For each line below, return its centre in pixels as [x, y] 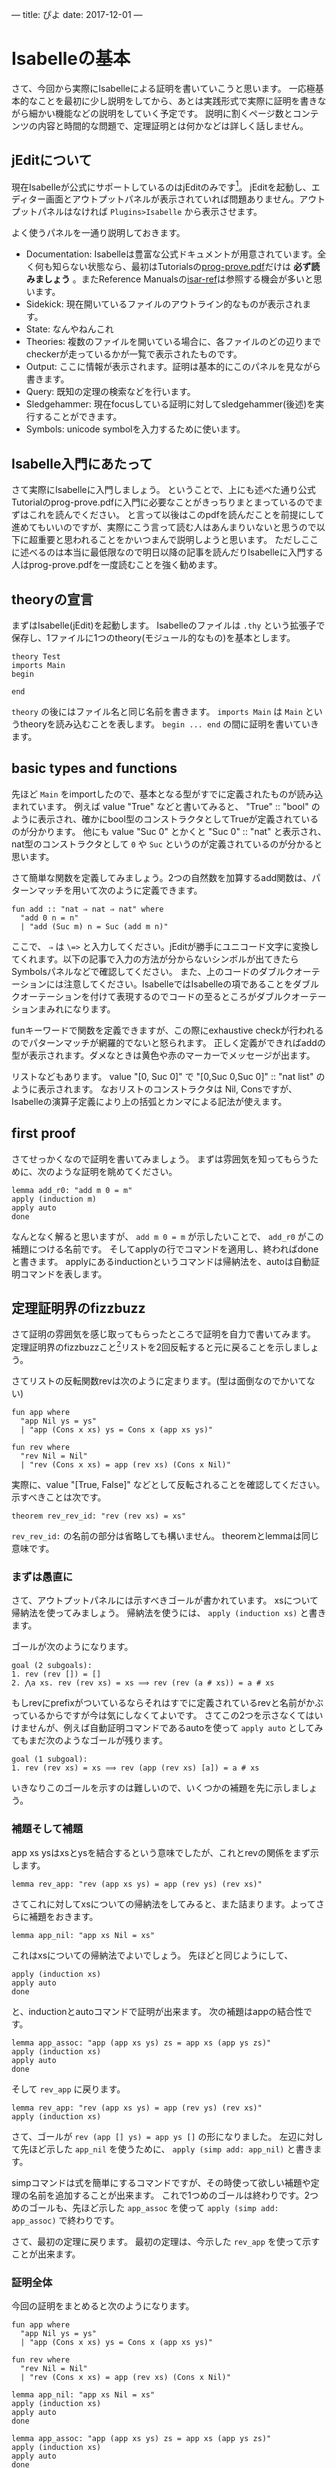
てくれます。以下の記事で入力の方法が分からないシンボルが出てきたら [155, 959]
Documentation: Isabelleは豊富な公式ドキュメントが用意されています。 [171, 254]
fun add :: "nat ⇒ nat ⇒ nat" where [87, 909]
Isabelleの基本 [71, 59]
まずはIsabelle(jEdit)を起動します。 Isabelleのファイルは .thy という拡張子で [168, 625]
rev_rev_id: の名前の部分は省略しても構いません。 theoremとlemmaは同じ [165, 1536]
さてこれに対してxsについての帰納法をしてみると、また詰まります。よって [163, 1904]
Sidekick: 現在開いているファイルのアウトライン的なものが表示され [164, 304]
